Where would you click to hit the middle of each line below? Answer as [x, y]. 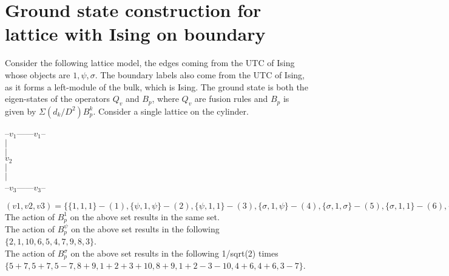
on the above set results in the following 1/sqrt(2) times [174, 253]
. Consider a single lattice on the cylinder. [171, 111]
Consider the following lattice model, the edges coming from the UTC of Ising [150, 63]
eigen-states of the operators [57, 99]
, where [165, 99]
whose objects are [38, 74]
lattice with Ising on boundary [135, 34]
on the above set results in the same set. [145, 216]
